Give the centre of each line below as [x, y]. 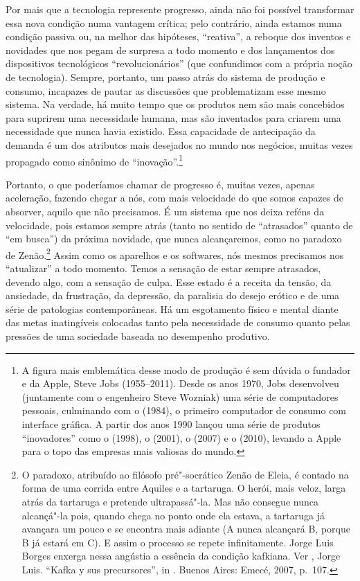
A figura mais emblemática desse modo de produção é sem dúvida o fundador [186, 369]
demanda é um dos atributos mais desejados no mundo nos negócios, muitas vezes [179, 144]
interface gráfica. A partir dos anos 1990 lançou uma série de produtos [171, 423]
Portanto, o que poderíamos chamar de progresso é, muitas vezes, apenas [160, 184]
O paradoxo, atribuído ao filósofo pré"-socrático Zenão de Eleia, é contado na [185, 474]
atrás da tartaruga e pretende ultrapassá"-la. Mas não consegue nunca [170, 501]
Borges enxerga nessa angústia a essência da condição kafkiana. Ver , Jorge [181, 556]
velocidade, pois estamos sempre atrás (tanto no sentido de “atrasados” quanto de [179, 225]
